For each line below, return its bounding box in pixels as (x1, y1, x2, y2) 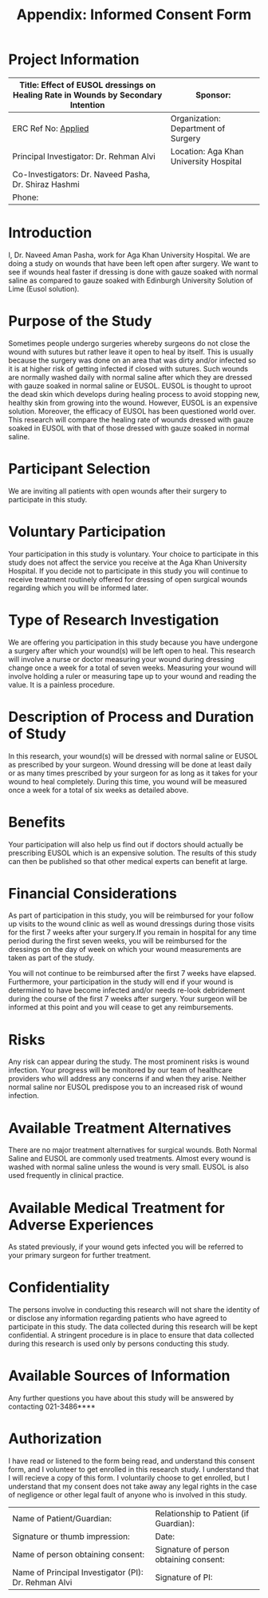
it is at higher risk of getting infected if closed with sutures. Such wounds (8, 363, 249, 373)
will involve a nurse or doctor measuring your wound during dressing (8, 654, 235, 664)
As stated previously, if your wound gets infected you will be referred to (8, 1242, 243, 1251)
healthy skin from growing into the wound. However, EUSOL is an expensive (8, 398, 258, 407)
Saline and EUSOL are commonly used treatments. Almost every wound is (8, 1154, 251, 1164)
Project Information (8, 50, 140, 69)
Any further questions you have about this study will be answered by (8, 1394, 234, 1403)
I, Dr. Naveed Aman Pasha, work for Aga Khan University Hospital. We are (8, 250, 250, 260)
